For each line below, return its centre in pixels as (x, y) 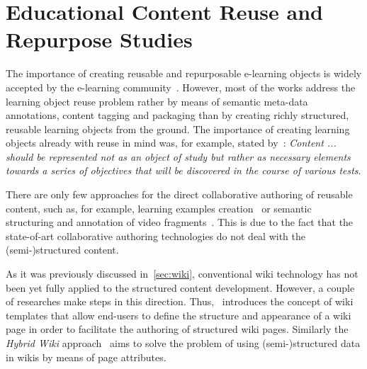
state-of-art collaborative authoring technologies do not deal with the (156, 235)
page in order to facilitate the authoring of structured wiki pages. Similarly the (177, 329)
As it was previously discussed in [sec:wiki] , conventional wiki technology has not (182, 274)
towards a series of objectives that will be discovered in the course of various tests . (183, 170)
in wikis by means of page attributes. (86, 357)
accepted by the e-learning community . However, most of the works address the (181, 87)
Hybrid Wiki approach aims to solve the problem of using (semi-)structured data (183, 343)
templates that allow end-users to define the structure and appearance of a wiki (179, 315)
